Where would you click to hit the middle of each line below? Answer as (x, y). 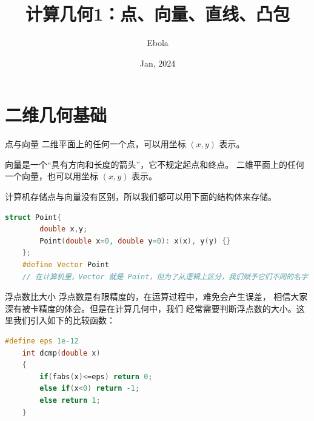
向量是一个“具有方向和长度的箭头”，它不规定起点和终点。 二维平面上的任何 (155, 164)
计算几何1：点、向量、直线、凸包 (158, 14)
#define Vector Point (65, 265)
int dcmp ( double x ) (61, 353)
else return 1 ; (70, 400)
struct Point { (33, 217)
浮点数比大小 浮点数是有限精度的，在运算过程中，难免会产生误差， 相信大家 (156, 297)
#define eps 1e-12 (42, 341)
